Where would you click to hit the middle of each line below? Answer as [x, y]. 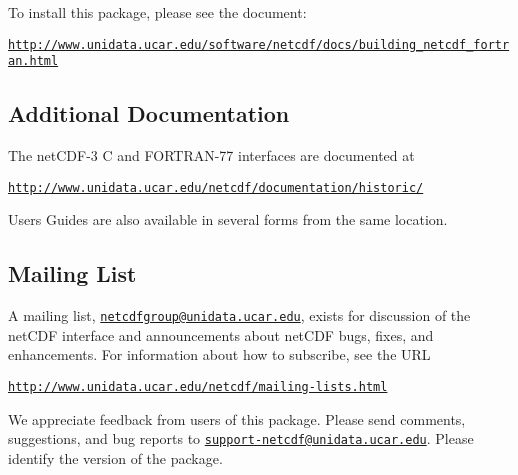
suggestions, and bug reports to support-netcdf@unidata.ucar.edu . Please [241, 438]
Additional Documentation [149, 113]
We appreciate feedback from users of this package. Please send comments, [237, 418]
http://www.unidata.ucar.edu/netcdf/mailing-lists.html [198, 387]
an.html [33, 61]
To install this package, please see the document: [157, 12]
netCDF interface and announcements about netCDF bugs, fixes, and [221, 334]
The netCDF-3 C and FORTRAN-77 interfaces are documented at [211, 155]
